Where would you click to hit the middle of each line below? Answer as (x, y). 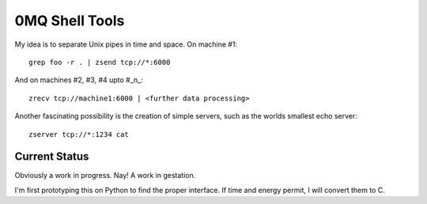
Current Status (52, 157)
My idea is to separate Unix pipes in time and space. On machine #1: (126, 44)
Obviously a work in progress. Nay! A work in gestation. (105, 176)
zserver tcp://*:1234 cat (79, 134)
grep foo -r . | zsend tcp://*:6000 (100, 62)
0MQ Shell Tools (70, 21)
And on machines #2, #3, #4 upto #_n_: (79, 80)
